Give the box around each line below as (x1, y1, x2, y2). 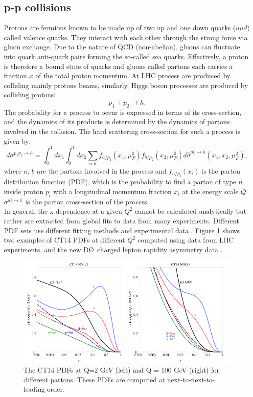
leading (23, 384, 45, 394)
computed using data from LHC (138, 235, 234, 245)
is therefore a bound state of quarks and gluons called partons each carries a (4, 61, 233, 71)
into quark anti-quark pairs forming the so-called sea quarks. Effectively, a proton (4, 51, 249, 61)
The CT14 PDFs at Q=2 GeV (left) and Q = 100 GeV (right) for (23, 365, 219, 375)
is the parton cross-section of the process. (25, 196, 149, 206)
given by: (4, 135, 31, 146)
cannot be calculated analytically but (135, 206, 247, 216)
